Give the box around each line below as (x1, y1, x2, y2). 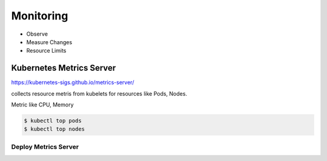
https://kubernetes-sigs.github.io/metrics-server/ (11, 79, 134, 86)
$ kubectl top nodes (24, 126, 85, 133)
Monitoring (11, 9, 68, 22)
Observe (26, 30, 48, 38)
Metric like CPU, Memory (11, 101, 74, 108)
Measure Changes (26, 38, 73, 45)
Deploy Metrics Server (11, 142, 79, 151)
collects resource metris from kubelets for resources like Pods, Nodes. (11, 90, 188, 97)
